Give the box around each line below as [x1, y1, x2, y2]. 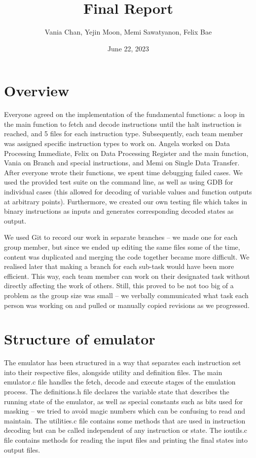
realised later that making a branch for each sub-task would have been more [4, 261, 234, 271]
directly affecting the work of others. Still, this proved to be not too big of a [4, 280, 234, 291]
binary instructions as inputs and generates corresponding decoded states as [4, 206, 234, 216]
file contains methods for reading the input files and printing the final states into [4, 435, 248, 445]
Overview [4, 80, 70, 101]
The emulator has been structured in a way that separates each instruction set [4, 357, 241, 368]
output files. [4, 444, 40, 455]
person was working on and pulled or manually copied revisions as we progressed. [4, 300, 250, 310]
